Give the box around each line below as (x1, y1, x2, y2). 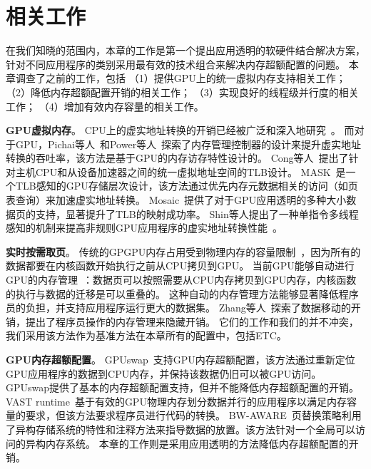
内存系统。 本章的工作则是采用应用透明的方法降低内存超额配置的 (45, 435, 349, 450)
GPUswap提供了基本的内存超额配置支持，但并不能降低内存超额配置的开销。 (6, 380, 360, 395)
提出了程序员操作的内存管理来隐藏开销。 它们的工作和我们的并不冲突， (25, 314, 359, 329)
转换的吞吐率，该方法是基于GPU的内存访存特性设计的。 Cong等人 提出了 (6, 150, 349, 165)
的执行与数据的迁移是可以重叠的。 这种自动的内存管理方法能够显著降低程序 (6, 286, 359, 301)
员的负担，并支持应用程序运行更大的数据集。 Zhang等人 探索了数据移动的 (6, 300, 351, 315)
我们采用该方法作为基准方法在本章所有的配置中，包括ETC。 (6, 328, 287, 343)
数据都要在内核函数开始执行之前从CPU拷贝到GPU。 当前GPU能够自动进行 (6, 258, 355, 273)
